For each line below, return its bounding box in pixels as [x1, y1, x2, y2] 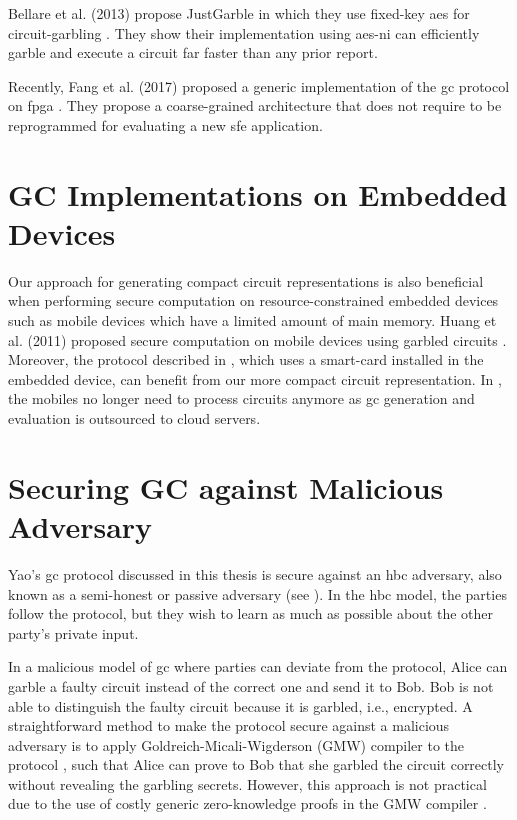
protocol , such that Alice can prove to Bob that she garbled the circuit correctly [8, 754, 505, 775]
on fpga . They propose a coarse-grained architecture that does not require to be [8, 95, 502, 116]
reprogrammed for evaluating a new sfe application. [8, 114, 323, 135]
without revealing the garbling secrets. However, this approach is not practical [8, 773, 487, 794]
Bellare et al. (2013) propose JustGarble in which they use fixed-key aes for [8, 3, 470, 23]
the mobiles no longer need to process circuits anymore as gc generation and [8, 388, 475, 409]
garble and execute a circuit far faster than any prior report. [8, 42, 378, 63]
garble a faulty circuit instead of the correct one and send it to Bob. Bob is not [8, 675, 494, 696]
